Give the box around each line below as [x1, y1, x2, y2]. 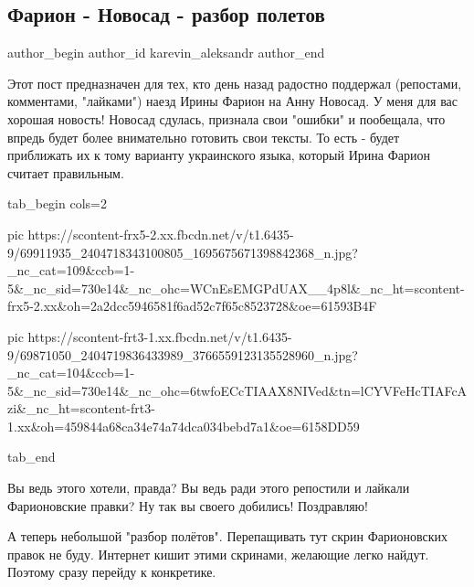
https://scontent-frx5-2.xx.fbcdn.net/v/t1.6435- [27, 224, 294, 243]
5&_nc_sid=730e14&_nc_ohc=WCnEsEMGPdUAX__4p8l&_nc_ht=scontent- [7, 278, 465, 297]
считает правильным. [7, 163, 124, 182]
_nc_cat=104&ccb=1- [7, 363, 135, 382]
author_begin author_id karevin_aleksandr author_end [7, 43, 325, 62]
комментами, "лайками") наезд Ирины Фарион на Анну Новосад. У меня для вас [7, 91, 458, 111]
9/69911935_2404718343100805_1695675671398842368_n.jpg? [7, 242, 358, 261]
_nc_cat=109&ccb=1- [7, 261, 135, 280]
